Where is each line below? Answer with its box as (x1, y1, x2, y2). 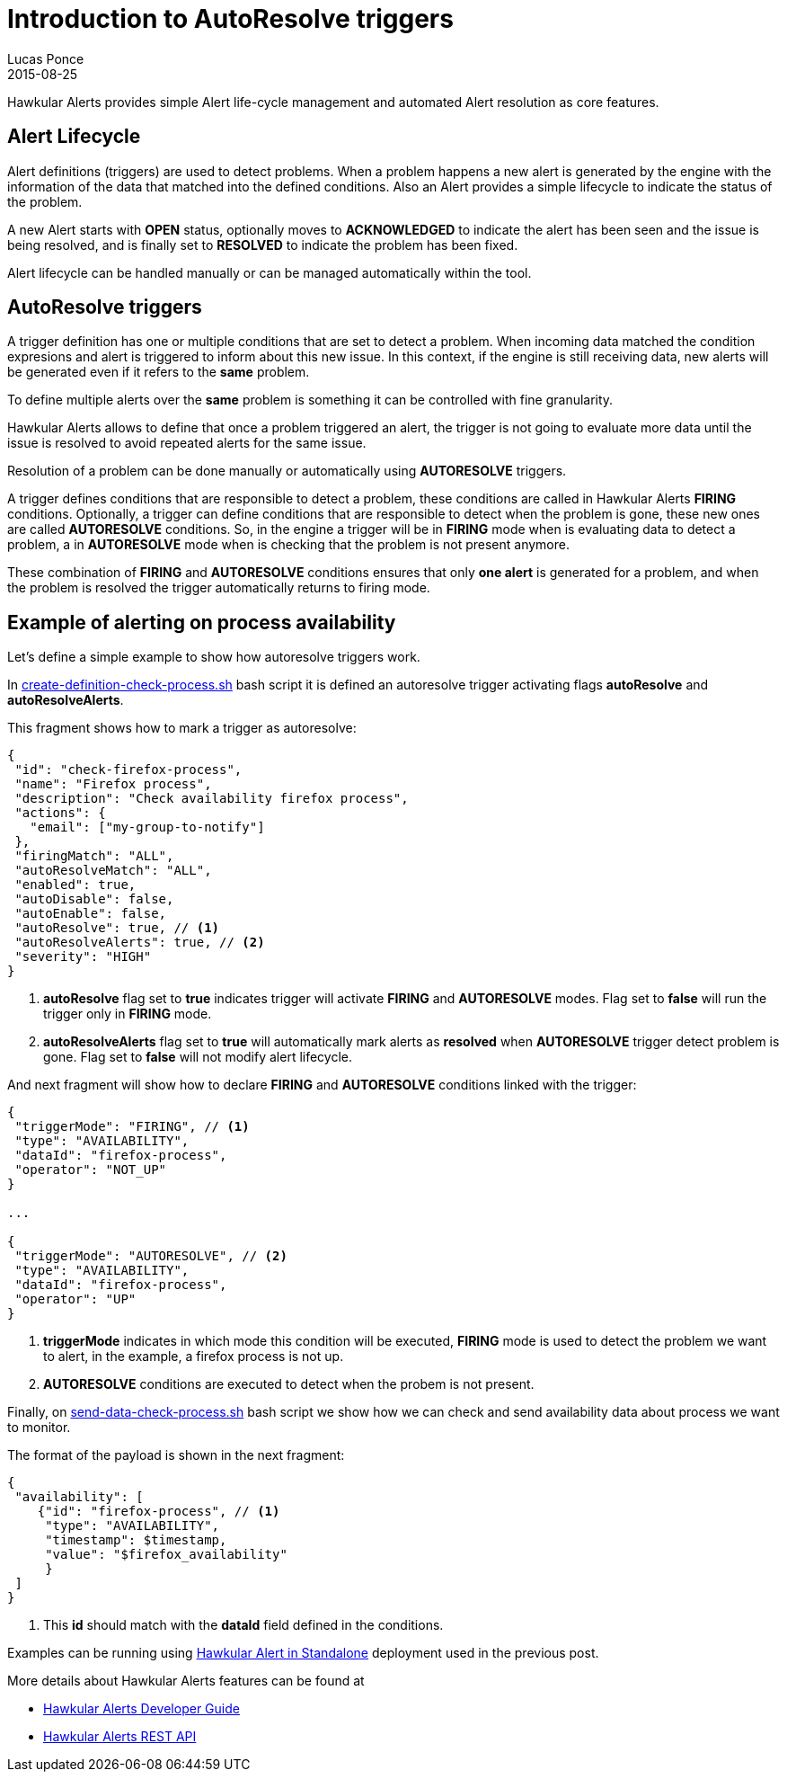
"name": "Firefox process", (14, 777, 212, 792)
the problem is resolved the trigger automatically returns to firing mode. (7, 580, 430, 596)
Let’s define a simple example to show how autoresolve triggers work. (7, 649, 420, 665)
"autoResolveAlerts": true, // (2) (14, 935, 265, 950)
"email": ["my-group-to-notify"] (30, 820, 265, 835)
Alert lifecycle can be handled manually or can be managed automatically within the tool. (7, 264, 532, 280)
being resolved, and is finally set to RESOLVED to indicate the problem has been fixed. (7, 236, 518, 253)
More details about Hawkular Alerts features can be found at (7, 1673, 365, 1689)
